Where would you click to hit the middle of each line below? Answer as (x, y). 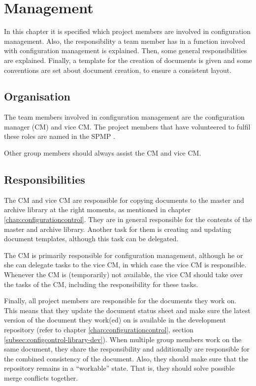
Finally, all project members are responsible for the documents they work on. (120, 301)
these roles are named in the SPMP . (60, 136)
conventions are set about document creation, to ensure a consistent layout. (118, 70)
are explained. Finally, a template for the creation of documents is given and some (128, 60)
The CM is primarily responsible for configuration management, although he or (124, 255)
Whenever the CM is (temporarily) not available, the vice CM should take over (124, 274)
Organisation (37, 96)
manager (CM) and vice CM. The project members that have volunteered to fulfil (127, 126)
